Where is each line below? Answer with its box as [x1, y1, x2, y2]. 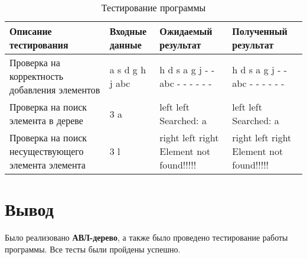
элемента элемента [9, 158, 86, 171]
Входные [109, 24, 146, 38]
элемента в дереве [9, 114, 83, 127]
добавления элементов [9, 83, 100, 96]
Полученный [232, 24, 288, 38]
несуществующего [9, 144, 84, 158]
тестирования [9, 38, 68, 51]
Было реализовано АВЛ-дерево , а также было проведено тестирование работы [5, 231, 288, 244]
